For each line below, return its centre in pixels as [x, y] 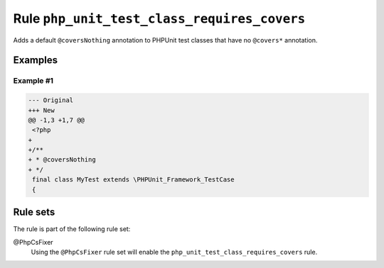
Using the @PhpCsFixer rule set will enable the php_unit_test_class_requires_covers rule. [174, 252]
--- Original [51, 100]
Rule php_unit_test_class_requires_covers [159, 18]
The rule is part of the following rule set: [72, 229]
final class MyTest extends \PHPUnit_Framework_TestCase [133, 180]
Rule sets [34, 212]
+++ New [41, 110]
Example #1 [33, 81]
